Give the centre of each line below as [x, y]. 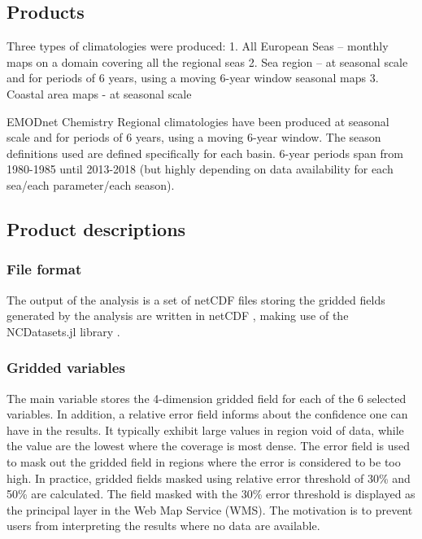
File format [44, 269]
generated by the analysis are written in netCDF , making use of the [178, 316]
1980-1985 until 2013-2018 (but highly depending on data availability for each [200, 169]
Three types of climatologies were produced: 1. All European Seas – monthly [198, 46]
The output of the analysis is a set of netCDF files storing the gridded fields [196, 299]
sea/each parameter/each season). [91, 184]
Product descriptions [96, 228]
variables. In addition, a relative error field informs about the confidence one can [207, 414]
